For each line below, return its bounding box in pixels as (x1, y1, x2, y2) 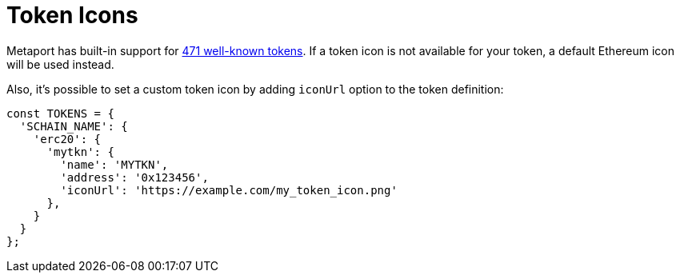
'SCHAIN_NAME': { (19, 119, 128, 133)
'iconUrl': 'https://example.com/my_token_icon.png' (60, 183, 398, 197)
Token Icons (6, 2, 138, 29)
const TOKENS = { (6, 106, 114, 120)
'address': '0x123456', (60, 170, 209, 184)
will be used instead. (6, 57, 114, 71)
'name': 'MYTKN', (60, 157, 169, 171)
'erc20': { (33, 132, 102, 145)
